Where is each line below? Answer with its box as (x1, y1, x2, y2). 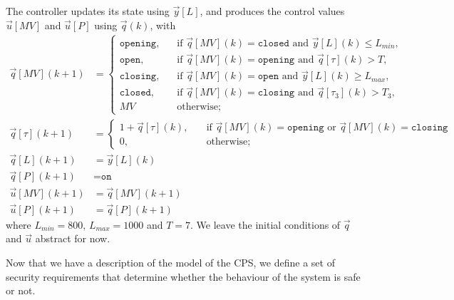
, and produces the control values (200, 4, 345, 18)
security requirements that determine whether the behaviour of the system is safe (6, 269, 361, 284)
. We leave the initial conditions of (190, 217, 341, 232)
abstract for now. (35, 231, 110, 246)
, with (150, 17, 176, 32)
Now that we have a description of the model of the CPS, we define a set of (6, 254, 335, 269)
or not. (6, 283, 36, 298)
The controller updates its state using (6, 4, 170, 18)
